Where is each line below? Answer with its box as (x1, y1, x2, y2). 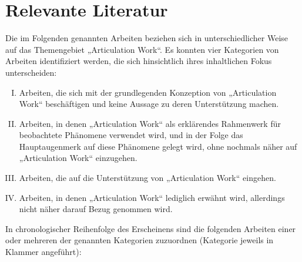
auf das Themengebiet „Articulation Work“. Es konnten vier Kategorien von (5, 43, 279, 55)
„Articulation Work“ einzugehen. (19, 152, 137, 164)
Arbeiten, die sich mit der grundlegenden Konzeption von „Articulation (19, 86, 277, 98)
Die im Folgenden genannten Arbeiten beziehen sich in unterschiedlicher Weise (5, 32, 288, 44)
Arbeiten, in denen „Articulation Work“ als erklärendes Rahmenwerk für (19, 117, 281, 129)
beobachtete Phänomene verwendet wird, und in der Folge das (19, 129, 243, 141)
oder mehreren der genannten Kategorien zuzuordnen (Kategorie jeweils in (5, 234, 274, 246)
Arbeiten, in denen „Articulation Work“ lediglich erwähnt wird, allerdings (19, 191, 285, 203)
